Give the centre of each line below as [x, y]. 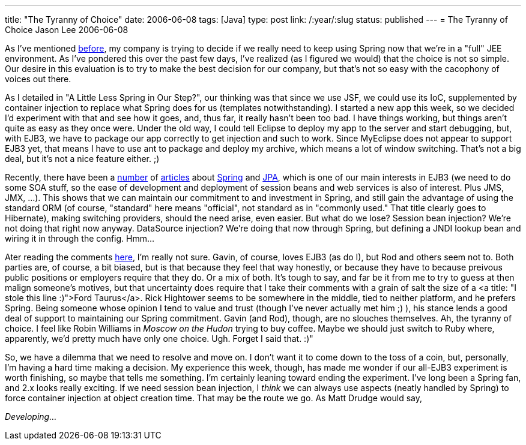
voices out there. [38, 79]
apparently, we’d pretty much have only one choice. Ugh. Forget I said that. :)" [159, 339]
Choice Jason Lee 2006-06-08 [67, 30]
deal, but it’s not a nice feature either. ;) [82, 159]
